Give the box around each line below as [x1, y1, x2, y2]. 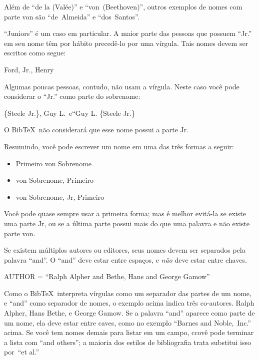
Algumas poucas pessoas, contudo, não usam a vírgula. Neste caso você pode [4, 81, 239, 91]
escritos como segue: [4, 47, 66, 58]
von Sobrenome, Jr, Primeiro [15, 191, 104, 202]
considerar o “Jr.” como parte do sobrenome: [4, 91, 140, 101]
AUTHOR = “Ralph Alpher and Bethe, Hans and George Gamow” [4, 271, 210, 282]
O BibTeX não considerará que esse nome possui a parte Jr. [4, 124, 189, 135]
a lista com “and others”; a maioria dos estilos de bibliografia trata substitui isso [4, 337, 251, 347]
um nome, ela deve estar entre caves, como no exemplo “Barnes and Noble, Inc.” [4, 317, 251, 328]
